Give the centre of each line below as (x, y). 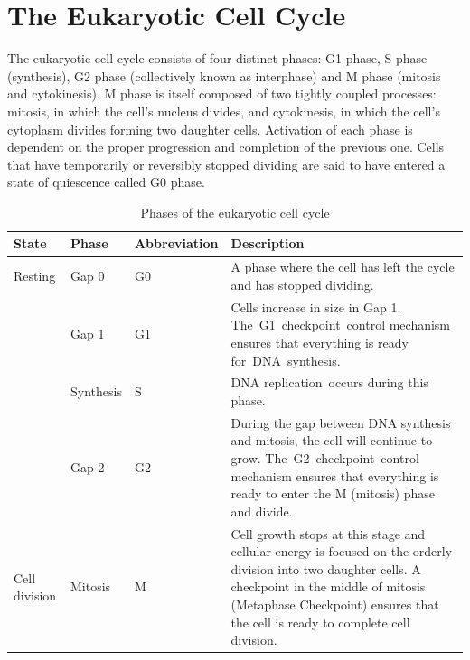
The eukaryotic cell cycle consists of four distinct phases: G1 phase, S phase (217, 58)
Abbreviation (176, 243)
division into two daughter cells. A (326, 568)
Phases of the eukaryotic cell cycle (235, 212)
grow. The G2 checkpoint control (325, 458)
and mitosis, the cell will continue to (332, 440)
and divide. (262, 511)
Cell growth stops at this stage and (328, 533)
